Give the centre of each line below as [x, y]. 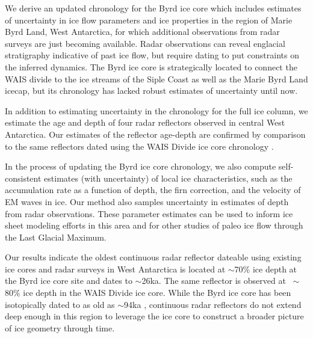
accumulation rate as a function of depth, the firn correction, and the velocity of [153, 190]
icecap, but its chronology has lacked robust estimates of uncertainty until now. [151, 91]
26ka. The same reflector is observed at [214, 281]
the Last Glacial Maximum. [56, 237]
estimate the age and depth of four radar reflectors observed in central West [145, 122]
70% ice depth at [266, 269]
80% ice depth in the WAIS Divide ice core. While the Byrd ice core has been [148, 293]
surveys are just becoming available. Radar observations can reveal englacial [145, 43]
